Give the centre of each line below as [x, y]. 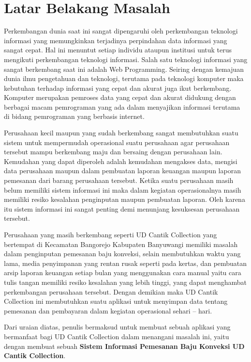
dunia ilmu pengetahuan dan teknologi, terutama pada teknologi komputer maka [124, 78]
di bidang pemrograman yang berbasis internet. [74, 116]
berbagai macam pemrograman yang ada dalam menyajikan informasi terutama [122, 107]
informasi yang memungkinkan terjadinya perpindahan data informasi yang [116, 40]
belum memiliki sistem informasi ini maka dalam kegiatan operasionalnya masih [123, 189]
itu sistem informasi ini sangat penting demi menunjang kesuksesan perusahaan [122, 208]
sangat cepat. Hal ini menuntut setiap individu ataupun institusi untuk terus [118, 50]
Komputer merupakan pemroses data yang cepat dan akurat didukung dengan [120, 97]
